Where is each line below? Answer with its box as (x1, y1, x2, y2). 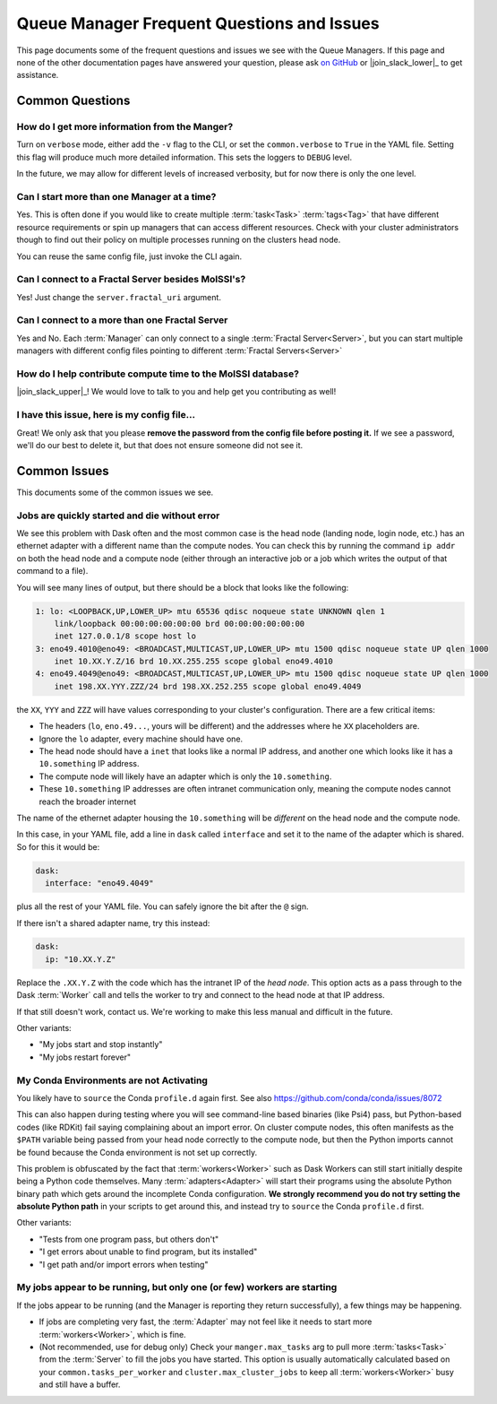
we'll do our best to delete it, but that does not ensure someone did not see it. (16, 439, 304, 450)
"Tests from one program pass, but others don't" (39, 1234, 219, 1244)
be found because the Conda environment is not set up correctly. (16, 1147, 258, 1157)
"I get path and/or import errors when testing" (39, 1259, 209, 1270)
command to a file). (16, 566, 89, 576)
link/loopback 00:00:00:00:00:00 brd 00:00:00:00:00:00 (54, 619, 305, 628)
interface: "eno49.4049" (45, 879, 154, 888)
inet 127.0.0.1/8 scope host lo (54, 631, 197, 641)
